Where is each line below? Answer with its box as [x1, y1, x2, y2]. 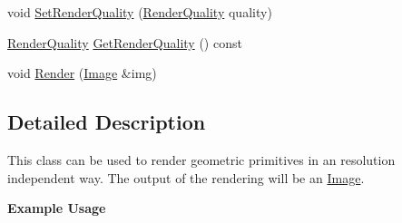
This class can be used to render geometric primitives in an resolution [7, 150, 396, 169]
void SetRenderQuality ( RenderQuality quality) [7, 3, 272, 21]
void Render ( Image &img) [7, 63, 157, 82]
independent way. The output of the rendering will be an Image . [7, 168, 365, 187]
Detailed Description [7, 108, 206, 136]
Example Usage [7, 199, 106, 218]
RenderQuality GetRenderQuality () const [7, 33, 242, 52]
